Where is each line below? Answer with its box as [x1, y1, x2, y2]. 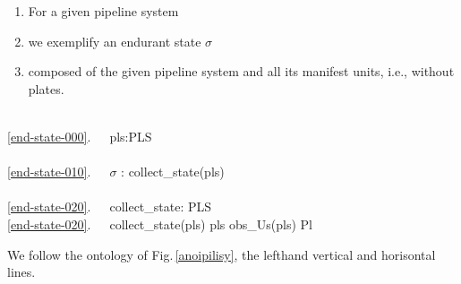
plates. [28, 79, 64, 98]
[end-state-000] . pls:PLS [7, 126, 152, 145]
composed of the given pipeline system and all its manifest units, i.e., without [28, 62, 455, 81]
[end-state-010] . [7, 162, 91, 181]
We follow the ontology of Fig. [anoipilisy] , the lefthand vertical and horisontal [7, 245, 436, 263]
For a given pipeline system [28, 2, 179, 20]
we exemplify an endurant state [28, 31, 201, 50]
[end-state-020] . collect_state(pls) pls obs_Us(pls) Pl [7, 214, 313, 233]
